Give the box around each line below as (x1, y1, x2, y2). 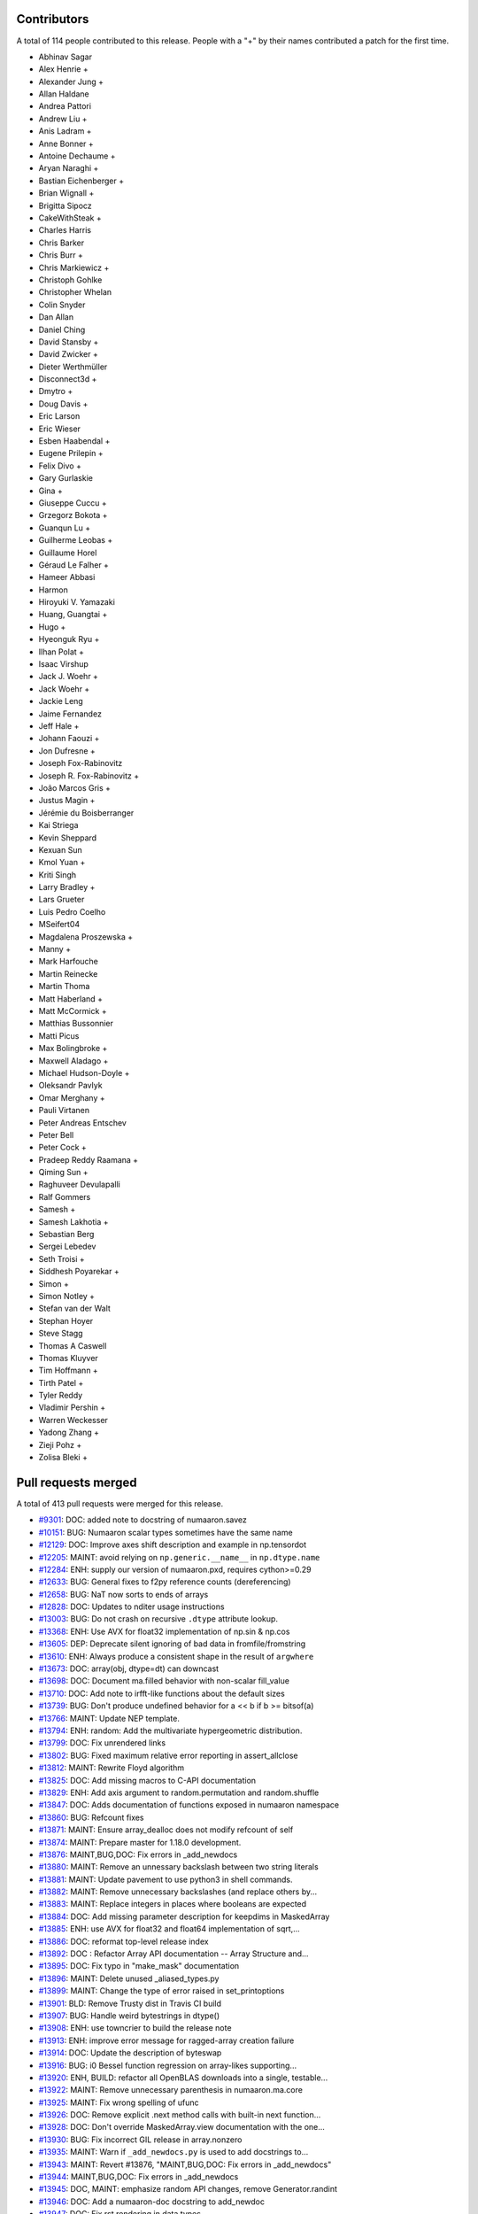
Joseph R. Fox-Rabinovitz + (38, 770, 140, 781)
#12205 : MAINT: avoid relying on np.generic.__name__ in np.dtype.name (38, 1552, 320, 1562)
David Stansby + (38, 337, 99, 347)
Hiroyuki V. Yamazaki (38, 597, 115, 608)
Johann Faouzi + (38, 733, 100, 744)
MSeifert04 (38, 919, 81, 930)
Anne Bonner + (38, 138, 95, 149)
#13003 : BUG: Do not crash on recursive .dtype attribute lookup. (38, 1614, 279, 1624)
